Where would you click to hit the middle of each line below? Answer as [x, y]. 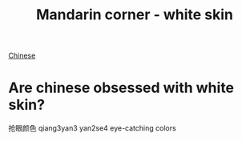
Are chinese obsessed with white [121, 88]
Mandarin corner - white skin [135, 15]
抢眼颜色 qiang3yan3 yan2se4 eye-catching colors [92, 128]
